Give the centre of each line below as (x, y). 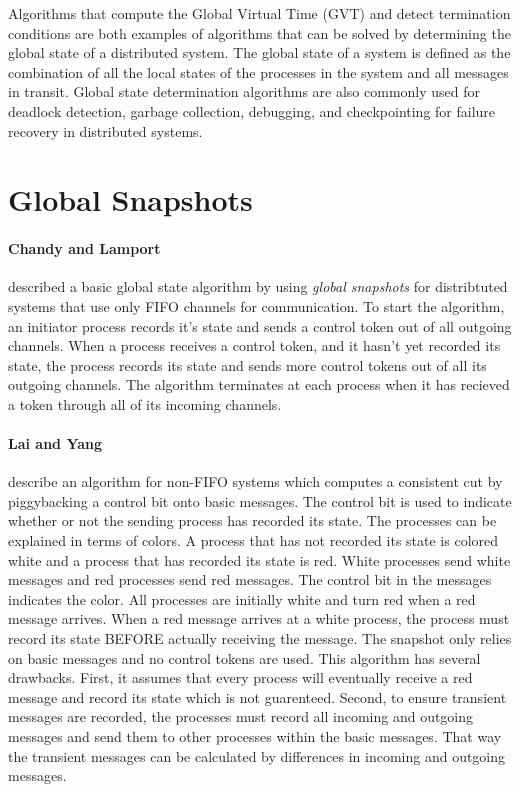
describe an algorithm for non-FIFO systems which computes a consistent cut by (255, 481)
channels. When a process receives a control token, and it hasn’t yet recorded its (254, 345)
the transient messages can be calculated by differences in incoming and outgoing (257, 755)
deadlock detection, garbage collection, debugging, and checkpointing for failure (252, 110)
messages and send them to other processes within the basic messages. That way (255, 736)
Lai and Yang (55, 443)
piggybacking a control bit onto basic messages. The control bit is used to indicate (260, 500)
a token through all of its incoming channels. (145, 403)
